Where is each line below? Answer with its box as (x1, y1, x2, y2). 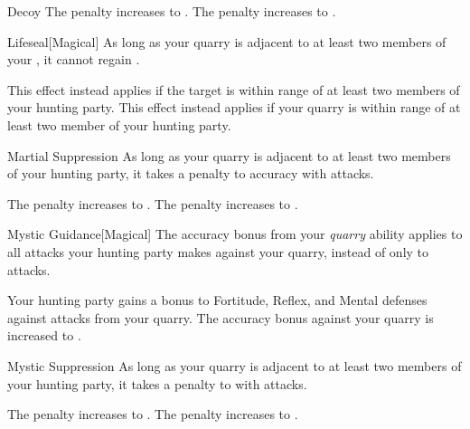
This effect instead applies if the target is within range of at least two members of (7, 80, 460, 99)
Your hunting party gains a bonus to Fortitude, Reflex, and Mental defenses (7, 291, 428, 310)
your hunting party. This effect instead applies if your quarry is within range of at (7, 98, 461, 117)
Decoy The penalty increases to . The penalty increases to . (7, 2, 336, 20)
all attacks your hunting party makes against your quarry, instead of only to (7, 242, 429, 261)
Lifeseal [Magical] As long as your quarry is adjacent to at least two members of (7, 32, 446, 51)
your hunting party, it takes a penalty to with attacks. (7, 374, 307, 393)
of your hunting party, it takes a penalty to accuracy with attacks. (7, 164, 374, 183)
